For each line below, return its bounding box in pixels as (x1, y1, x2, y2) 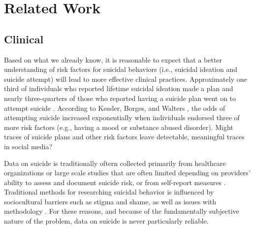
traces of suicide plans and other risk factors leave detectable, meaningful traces (4, 131, 245, 142)
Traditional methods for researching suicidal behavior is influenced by (4, 187, 214, 197)
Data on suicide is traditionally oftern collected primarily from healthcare (4, 158, 226, 168)
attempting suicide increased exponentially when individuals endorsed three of (4, 112, 240, 123)
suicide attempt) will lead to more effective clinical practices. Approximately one (4, 73, 247, 84)
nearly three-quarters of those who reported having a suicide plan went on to (4, 93, 236, 103)
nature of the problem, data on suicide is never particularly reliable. (4, 216, 209, 226)
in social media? (4, 141, 53, 151)
